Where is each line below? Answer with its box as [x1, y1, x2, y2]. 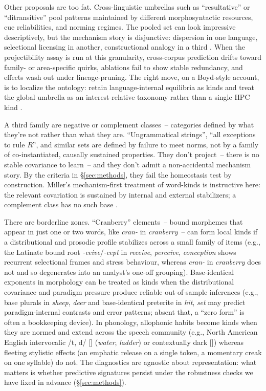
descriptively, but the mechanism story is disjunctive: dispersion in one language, [4, 31, 258, 42]
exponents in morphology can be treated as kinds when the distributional [4, 276, 234, 287]
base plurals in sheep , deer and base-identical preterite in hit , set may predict [4, 296, 246, 307]
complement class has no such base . [4, 199, 118, 210]
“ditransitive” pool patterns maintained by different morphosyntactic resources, [4, 11, 253, 22]
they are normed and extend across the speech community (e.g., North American [4, 327, 258, 337]
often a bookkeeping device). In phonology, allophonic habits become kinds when [4, 316, 257, 327]
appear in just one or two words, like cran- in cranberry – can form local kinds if [4, 226, 258, 237]
